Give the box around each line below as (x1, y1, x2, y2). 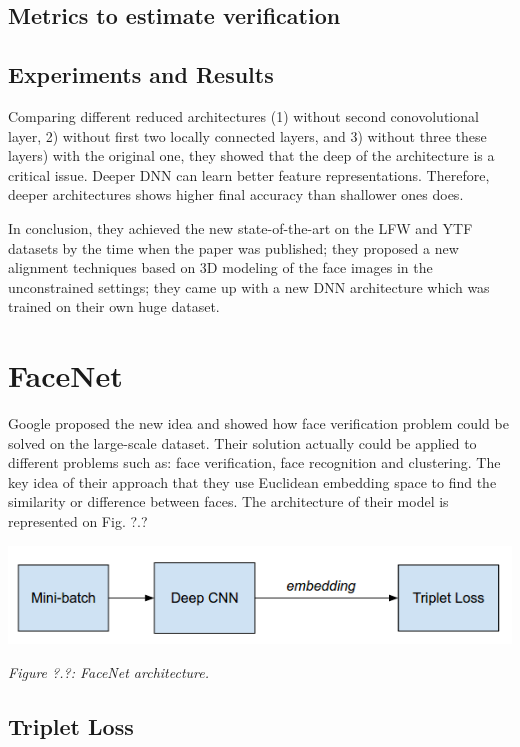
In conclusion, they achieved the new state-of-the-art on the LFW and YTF (8, 217, 473, 238)
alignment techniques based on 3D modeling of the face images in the (8, 257, 433, 278)
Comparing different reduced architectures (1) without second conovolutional (8, 105, 479, 126)
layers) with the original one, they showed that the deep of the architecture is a (8, 145, 495, 166)
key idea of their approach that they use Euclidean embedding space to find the (8, 471, 497, 492)
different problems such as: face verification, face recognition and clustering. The (8, 452, 501, 473)
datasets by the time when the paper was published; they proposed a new (8, 237, 459, 258)
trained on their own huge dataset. (8, 296, 220, 317)
